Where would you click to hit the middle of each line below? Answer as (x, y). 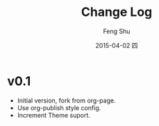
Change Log (117, 12)
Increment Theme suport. (53, 115)
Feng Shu (117, 31)
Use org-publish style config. (59, 107)
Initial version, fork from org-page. (66, 100)
